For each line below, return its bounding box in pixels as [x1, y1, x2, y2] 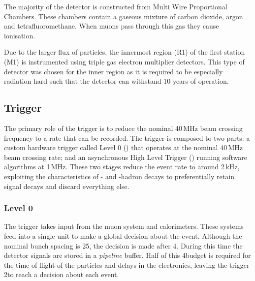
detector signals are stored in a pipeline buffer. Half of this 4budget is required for [4, 250, 251, 260]
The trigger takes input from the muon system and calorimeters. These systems [4, 221, 244, 231]
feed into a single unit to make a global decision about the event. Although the [4, 230, 242, 241]
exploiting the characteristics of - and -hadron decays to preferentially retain [4, 171, 234, 181]
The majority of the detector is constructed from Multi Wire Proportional [4, 1, 227, 11]
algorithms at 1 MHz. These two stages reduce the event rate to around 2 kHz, [4, 161, 240, 172]
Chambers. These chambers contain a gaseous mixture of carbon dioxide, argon [4, 11, 243, 21]
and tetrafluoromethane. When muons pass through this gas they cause [4, 21, 219, 31]
